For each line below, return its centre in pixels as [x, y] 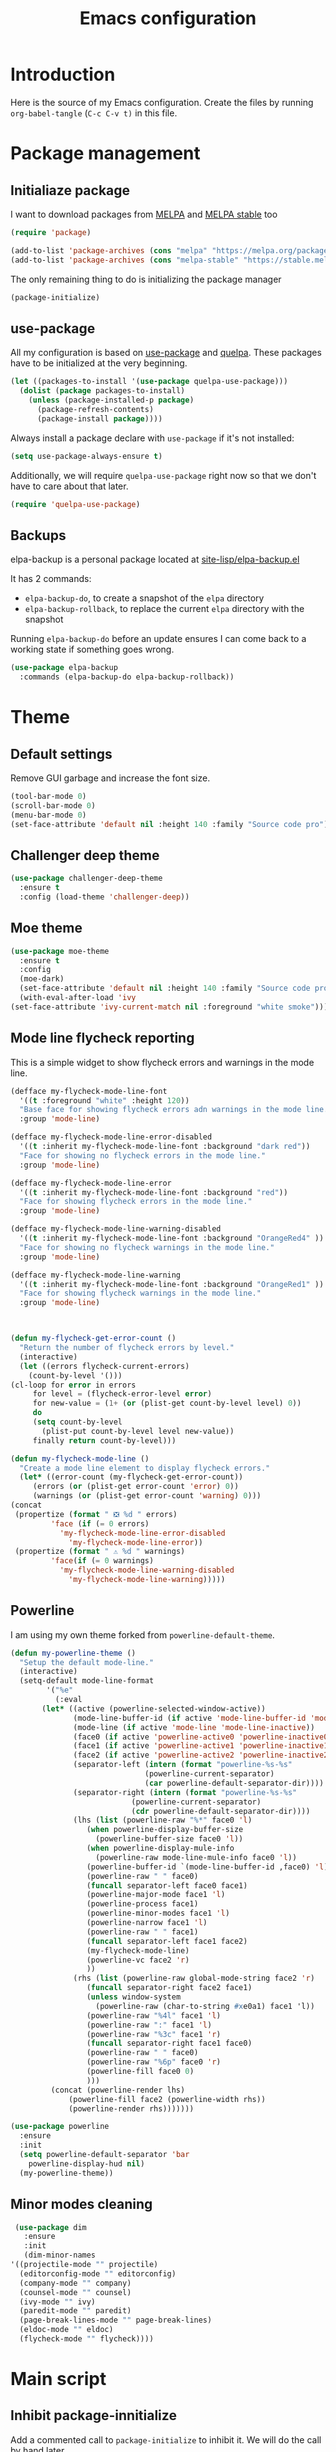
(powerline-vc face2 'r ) [138, 1960]
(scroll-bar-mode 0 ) [53, 805]
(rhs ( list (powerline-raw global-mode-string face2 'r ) [194, 1978]
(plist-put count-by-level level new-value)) [138, 1431]
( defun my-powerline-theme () [73, 1653]
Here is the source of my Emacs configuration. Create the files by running [162, 102]
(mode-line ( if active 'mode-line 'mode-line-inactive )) [194, 1727]
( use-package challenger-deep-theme [86, 878]
